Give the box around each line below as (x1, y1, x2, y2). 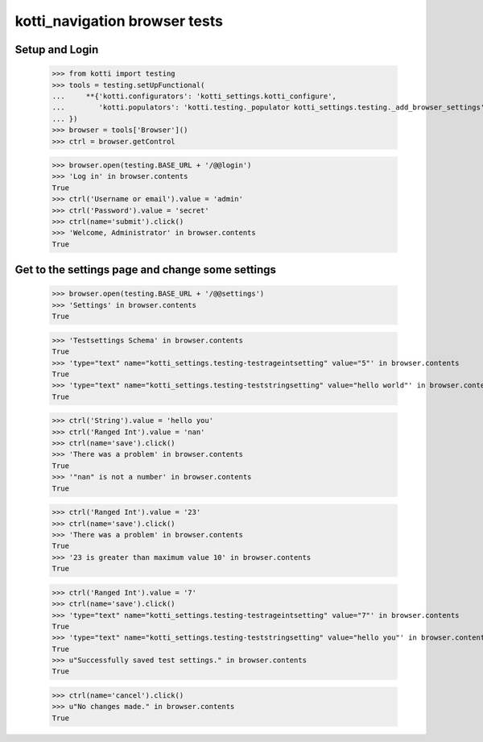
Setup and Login (14, 43, 99, 56)
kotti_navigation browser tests (14, 12, 223, 30)
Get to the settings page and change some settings (14, 263, 277, 277)
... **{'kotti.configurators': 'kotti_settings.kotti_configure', (52, 91, 337, 101)
